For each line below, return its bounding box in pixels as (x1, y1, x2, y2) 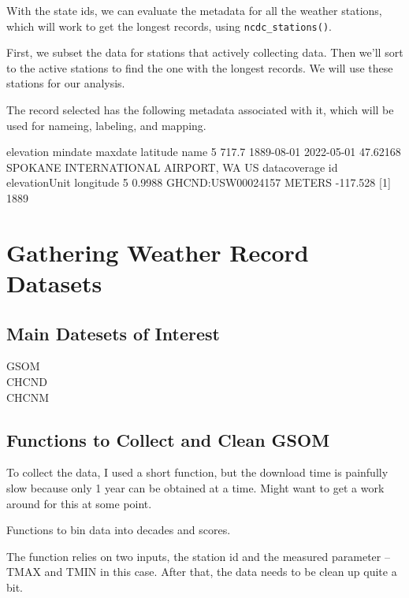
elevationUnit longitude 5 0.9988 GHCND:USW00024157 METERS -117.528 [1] (6, 174, 391, 191)
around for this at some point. (6, 495, 152, 511)
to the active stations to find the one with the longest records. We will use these (6, 59, 393, 76)
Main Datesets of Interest (6, 321, 220, 345)
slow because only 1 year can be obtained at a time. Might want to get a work (6, 479, 385, 496)
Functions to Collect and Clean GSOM (6, 427, 330, 451)
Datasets (6, 266, 102, 299)
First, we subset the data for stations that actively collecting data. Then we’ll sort (6, 44, 403, 61)
